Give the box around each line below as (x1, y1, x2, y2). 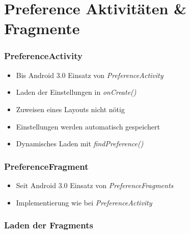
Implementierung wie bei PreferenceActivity (16, 197, 152, 207)
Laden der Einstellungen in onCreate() (16, 87, 137, 97)
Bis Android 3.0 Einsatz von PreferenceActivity (16, 69, 164, 80)
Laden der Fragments (4, 219, 93, 231)
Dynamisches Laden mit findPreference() (16, 138, 144, 149)
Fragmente (4, 18, 80, 39)
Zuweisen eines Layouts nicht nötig (16, 103, 125, 114)
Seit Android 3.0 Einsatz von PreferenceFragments (16, 179, 174, 190)
